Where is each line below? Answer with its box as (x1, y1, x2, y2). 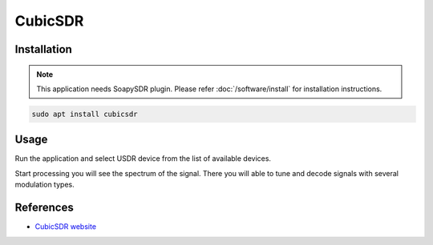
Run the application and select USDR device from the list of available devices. (14, 154, 272, 163)
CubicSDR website (34, 222, 96, 231)
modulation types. (14, 180, 75, 190)
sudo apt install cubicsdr (31, 109, 138, 118)
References (14, 201, 74, 215)
